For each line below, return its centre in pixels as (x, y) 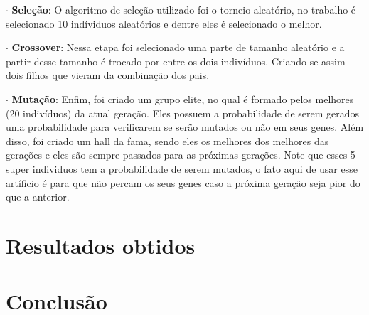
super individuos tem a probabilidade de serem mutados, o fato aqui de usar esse (182, 168)
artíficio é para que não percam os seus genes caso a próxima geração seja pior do (183, 182)
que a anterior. (38, 197)
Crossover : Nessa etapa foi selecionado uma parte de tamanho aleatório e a (178, 47)
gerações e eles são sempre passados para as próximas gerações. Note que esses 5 (181, 155)
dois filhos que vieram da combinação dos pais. (108, 75)
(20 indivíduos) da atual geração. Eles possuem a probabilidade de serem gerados (183, 113)
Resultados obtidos (101, 245)
